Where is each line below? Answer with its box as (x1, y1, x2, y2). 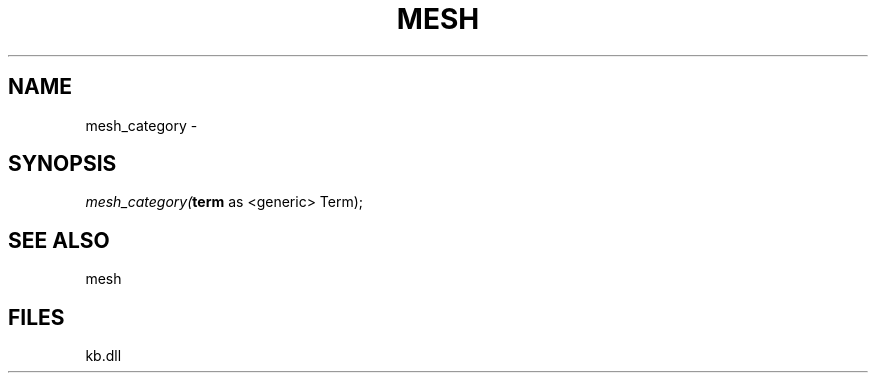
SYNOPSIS (8, 151, 117, 177)
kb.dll (85, 347, 122, 365)
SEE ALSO (8, 227, 110, 253)
